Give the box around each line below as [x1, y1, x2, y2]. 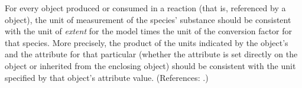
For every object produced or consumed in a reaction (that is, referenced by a [5, 2, 286, 14]
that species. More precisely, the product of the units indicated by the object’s [5, 36, 288, 48]
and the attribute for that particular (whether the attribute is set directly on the [5, 48, 298, 60]
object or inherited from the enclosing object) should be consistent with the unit [5, 59, 296, 71]
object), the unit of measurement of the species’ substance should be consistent [5, 13, 291, 25]
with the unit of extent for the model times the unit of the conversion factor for [5, 25, 293, 37]
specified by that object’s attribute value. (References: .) [5, 71, 209, 83]
